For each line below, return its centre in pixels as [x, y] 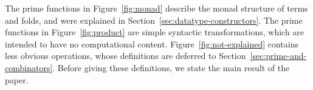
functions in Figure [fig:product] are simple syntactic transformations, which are [155, 32]
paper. [17, 79]
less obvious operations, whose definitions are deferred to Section [126, 56]
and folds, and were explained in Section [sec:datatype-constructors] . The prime [154, 20]
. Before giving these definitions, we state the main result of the [171, 67]
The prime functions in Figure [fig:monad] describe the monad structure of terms [156, 8]
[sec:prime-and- [278, 56]
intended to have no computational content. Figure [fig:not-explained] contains [152, 43]
